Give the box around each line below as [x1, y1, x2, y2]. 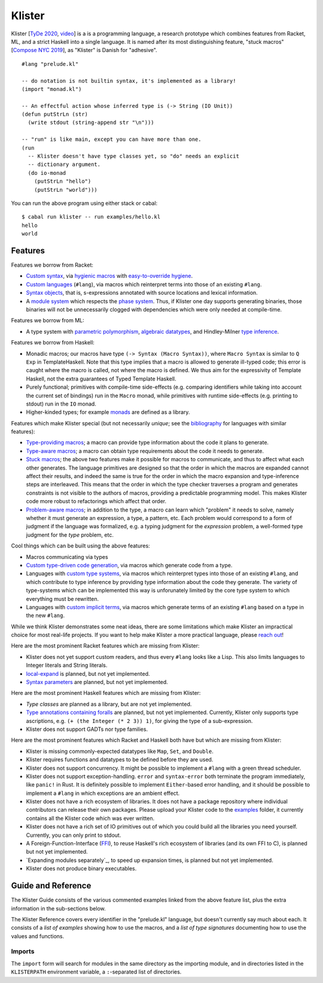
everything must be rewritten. [26, 595, 99, 602]
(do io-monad [28, 170, 66, 176]
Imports [11, 947, 35, 955]
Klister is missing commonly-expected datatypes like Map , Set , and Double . [26, 748, 214, 755]
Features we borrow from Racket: [11, 261, 94, 269]
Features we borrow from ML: [11, 317, 85, 324]
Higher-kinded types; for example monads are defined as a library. [26, 409, 190, 416]
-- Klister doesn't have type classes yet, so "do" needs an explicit [28, 153, 239, 160]
